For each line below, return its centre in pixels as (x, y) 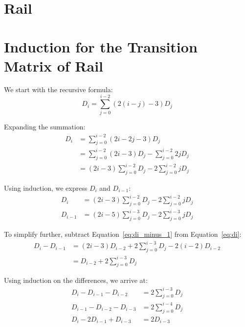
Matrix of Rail (54, 65)
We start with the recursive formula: (58, 89)
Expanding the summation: (45, 127)
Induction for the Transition (101, 46)
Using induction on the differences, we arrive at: (76, 280)
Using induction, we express (46, 188)
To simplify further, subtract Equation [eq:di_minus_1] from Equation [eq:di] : (123, 234)
